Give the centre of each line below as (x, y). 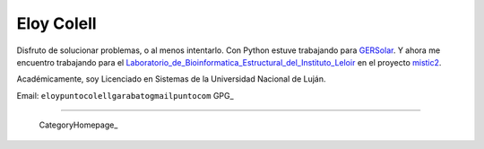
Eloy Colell (57, 23)
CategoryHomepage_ (78, 125)
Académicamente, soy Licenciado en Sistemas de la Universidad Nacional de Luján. (171, 79)
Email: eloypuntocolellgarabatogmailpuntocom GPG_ (125, 95)
